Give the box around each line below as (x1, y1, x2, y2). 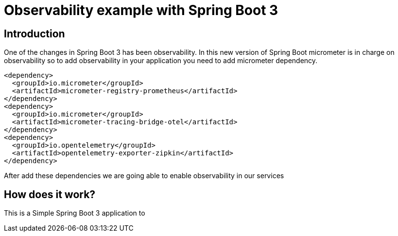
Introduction (4, 27, 65, 40)
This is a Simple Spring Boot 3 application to (4, 209, 145, 218)
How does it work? (4, 188, 96, 201)
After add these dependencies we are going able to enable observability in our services (4, 171, 284, 180)
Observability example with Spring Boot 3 (4, 2, 278, 18)
